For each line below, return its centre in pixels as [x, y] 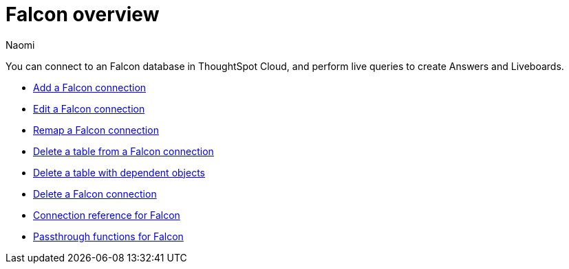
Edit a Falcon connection [89, 108]
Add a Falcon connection [90, 87]
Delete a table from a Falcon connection [124, 151]
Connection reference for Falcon [107, 215]
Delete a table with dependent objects [119, 172]
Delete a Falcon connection [95, 194]
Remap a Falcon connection [96, 130]
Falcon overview [83, 14]
